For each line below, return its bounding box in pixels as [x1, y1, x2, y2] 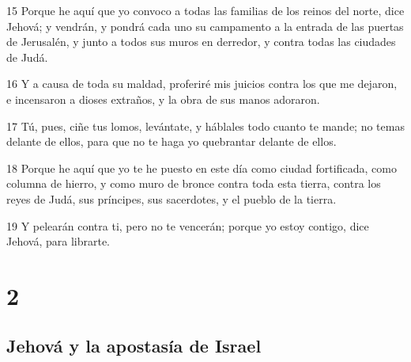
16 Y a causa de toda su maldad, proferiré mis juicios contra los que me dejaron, [6, 75, 398, 92]
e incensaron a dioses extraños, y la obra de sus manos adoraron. [6, 90, 320, 107]
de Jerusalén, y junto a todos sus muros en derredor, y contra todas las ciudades [6, 33, 396, 50]
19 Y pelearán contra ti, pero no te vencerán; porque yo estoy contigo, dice [6, 217, 369, 234]
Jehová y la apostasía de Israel [6, 333, 262, 358]
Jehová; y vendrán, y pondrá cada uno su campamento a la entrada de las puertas [6, 17, 404, 34]
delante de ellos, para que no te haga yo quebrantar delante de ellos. [6, 133, 337, 150]
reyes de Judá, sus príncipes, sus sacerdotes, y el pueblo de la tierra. [6, 190, 337, 207]
